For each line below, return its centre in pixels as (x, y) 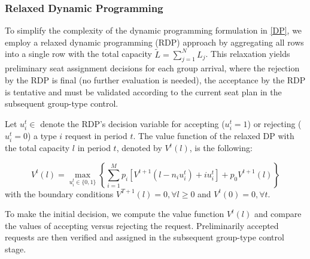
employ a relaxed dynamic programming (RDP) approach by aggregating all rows (154, 42)
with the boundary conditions (59, 193)
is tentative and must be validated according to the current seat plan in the (143, 91)
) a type (42, 135)
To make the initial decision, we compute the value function (115, 214)
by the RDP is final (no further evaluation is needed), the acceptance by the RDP (155, 80)
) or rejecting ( (274, 123)
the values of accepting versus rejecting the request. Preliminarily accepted (142, 225)
